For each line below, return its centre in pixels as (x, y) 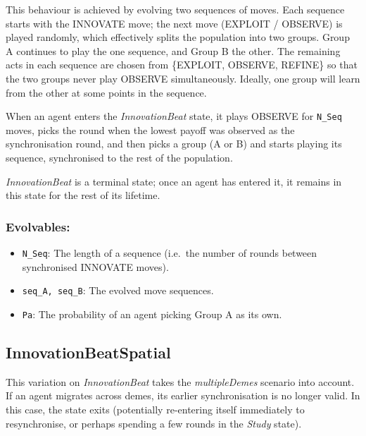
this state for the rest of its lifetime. (83, 195)
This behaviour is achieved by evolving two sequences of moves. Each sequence (175, 9)
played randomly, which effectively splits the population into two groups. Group (178, 37)
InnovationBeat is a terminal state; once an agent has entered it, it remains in (174, 181)
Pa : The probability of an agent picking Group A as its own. (152, 314)
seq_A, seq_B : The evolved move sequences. (118, 290)
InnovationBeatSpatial (88, 352)
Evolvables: (38, 226)
